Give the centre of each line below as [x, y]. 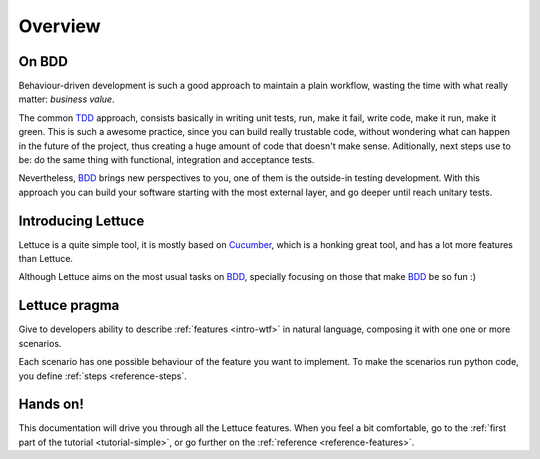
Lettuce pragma [69, 305]
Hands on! [51, 404]
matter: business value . [66, 99]
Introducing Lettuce [81, 220]
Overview [59, 26]
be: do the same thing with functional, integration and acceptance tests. [166, 160]
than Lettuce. [46, 259]
